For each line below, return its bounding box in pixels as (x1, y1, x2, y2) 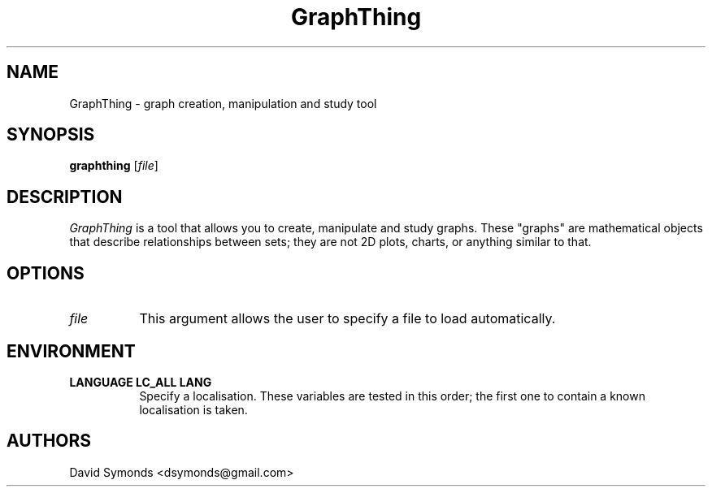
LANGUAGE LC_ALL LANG (69, 374, 212, 389)
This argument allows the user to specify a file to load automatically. (139, 310, 556, 327)
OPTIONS (7, 262, 85, 283)
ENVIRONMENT (7, 340, 136, 361)
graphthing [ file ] (69, 158, 158, 173)
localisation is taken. (139, 402, 248, 417)
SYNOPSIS (7, 124, 95, 145)
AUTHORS (7, 430, 92, 452)
